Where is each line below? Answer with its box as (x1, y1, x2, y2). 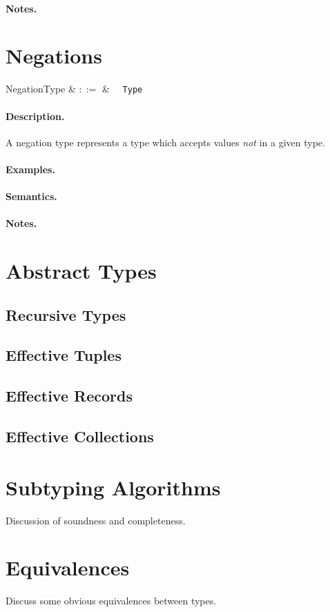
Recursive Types (6, 304, 126, 325)
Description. (6, 108, 65, 123)
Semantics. (6, 189, 57, 204)
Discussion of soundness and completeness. (6, 513, 186, 527)
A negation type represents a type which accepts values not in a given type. (6, 135, 325, 149)
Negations (6, 41, 102, 70)
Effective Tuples (6, 344, 122, 366)
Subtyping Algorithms (6, 473, 221, 501)
